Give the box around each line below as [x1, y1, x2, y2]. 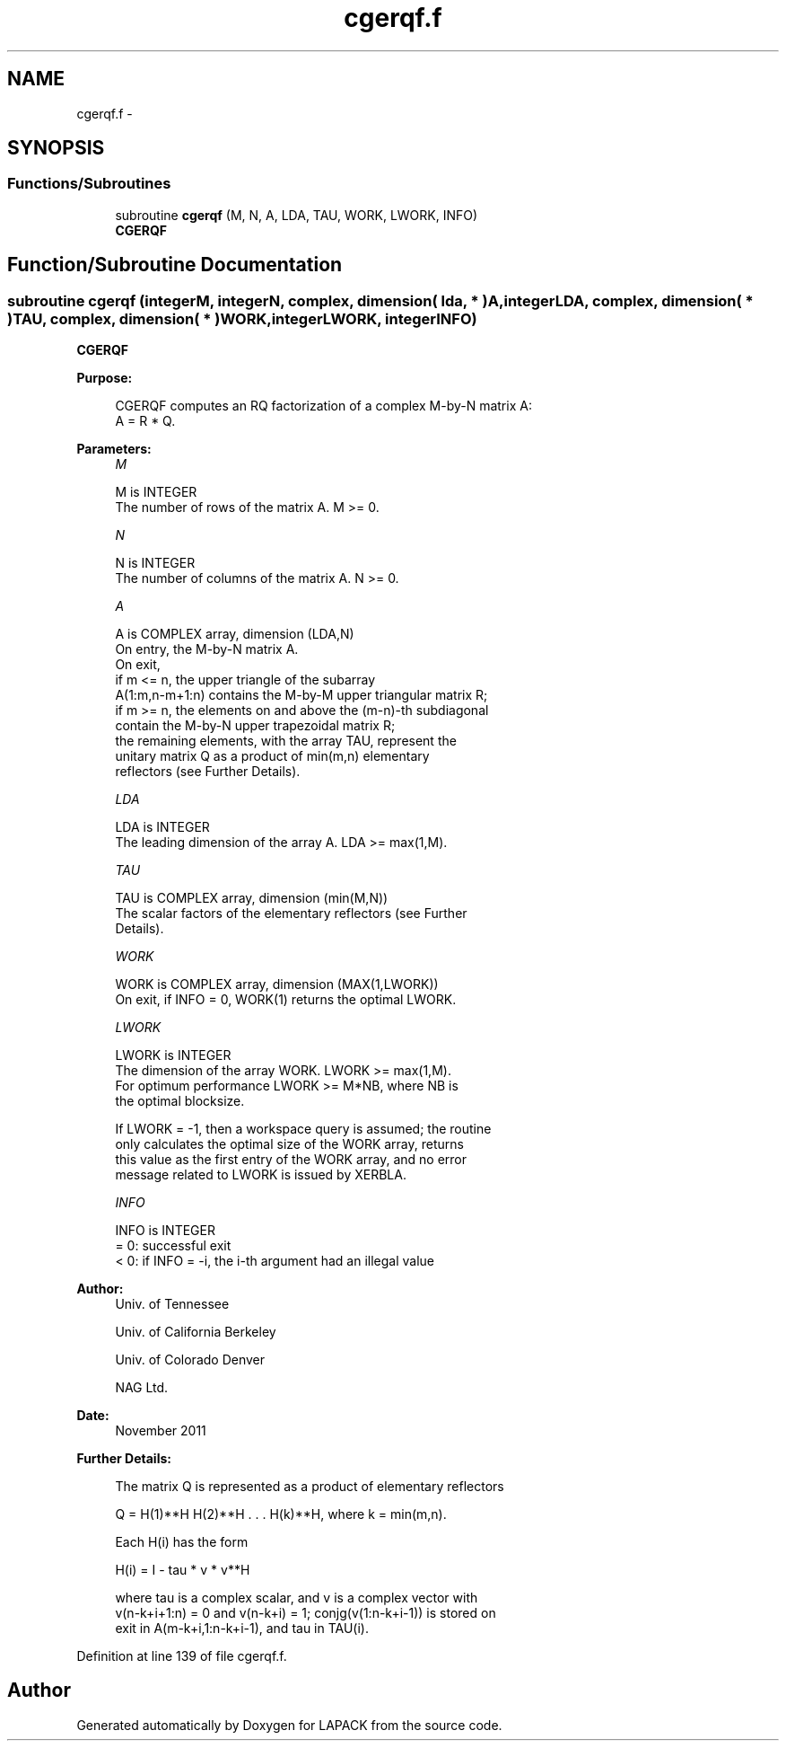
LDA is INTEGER [115, 819, 210, 835]
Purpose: [76, 370, 133, 386]
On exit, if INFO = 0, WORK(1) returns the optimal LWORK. [115, 992, 457, 1008]
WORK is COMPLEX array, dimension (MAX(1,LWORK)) [115, 976, 439, 993]
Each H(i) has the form [115, 1534, 249, 1550]
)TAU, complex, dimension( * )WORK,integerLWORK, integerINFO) [7, 309, 477, 328]
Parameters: [76, 441, 152, 457]
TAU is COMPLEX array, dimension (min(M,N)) [115, 890, 389, 906]
